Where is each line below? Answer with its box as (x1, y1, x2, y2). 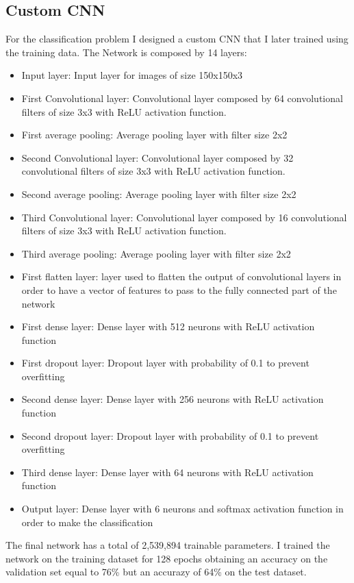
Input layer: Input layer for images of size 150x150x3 (21, 68, 243, 82)
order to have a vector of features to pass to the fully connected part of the (21, 282, 337, 297)
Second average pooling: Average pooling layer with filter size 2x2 (21, 186, 296, 201)
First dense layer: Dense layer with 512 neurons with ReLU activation (21, 319, 315, 334)
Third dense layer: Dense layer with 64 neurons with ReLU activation (21, 464, 314, 479)
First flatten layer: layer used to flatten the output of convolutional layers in (21, 269, 342, 284)
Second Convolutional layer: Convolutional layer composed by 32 (21, 150, 294, 164)
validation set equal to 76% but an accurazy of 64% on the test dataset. (5, 565, 307, 579)
